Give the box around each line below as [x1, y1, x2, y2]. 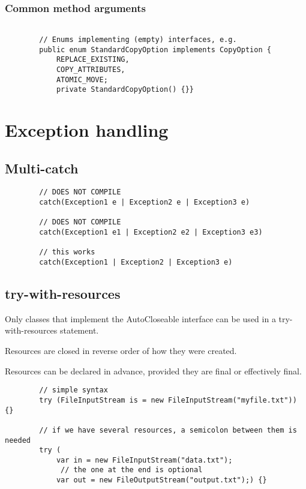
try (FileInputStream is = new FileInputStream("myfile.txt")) [39, 395, 297, 404]
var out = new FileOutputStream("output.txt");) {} [56, 476, 267, 485]
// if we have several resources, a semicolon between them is [39, 425, 297, 434]
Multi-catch [5, 158, 79, 177]
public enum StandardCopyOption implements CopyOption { [39, 45, 271, 54]
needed [5, 436, 31, 445]
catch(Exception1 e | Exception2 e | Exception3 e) [39, 198, 250, 207]
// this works [39, 248, 95, 257]
